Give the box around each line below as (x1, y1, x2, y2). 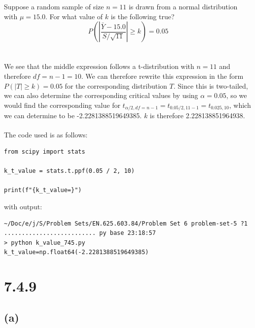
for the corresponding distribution (65, 80, 167, 91)
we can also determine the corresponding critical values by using (4, 90, 198, 100)
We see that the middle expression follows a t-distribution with (4, 61, 194, 71)
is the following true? (110, 11, 175, 21)
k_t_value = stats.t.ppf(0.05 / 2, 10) (4, 167, 135, 175)
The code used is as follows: (4, 130, 88, 140)
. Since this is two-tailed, (173, 80, 248, 91)
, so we (226, 90, 247, 100)
